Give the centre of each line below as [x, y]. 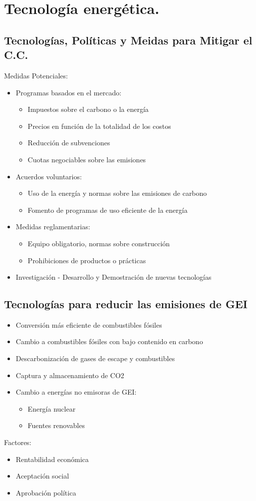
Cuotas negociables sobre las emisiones [87, 159]
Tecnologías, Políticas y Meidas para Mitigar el [128, 40]
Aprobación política [46, 492]
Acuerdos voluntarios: [49, 176]
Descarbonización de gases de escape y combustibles [95, 358]
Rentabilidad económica [52, 459]
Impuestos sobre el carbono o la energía [88, 109]
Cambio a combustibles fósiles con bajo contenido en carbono [109, 341]
